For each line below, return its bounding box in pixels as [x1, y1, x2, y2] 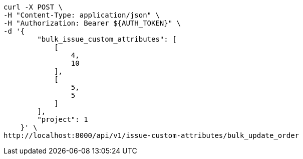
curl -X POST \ [4, 3, 63, 11]
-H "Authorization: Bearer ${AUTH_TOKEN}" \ [4, 19, 181, 27]
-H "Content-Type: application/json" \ [4, 11, 160, 19]
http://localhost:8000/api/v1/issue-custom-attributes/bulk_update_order [4, 131, 299, 139]
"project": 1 [37, 115, 88, 123]
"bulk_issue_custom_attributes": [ [37, 35, 177, 43]
